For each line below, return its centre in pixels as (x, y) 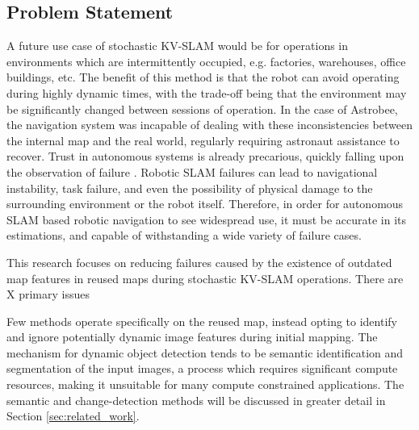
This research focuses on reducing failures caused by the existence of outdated (199, 262)
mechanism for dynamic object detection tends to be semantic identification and (205, 352)
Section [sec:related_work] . (73, 416)
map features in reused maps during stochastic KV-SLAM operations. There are (205, 278)
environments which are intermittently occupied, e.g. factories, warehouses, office (206, 61)
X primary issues (48, 294)
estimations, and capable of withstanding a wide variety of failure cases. (184, 235)
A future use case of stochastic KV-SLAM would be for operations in (178, 46)
